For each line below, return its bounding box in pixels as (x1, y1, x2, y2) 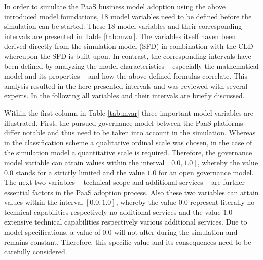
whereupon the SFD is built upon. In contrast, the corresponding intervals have (4, 50, 251, 61)
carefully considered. (4, 246, 67, 257)
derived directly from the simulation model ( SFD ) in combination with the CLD (4, 41, 253, 51)
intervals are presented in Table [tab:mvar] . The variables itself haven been (4, 30, 236, 41)
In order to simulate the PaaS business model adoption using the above (4, 1, 226, 11)
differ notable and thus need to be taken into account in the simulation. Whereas (4, 127, 256, 138)
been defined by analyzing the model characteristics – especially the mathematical (4, 60, 259, 71)
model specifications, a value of (4, 227, 100, 237)
